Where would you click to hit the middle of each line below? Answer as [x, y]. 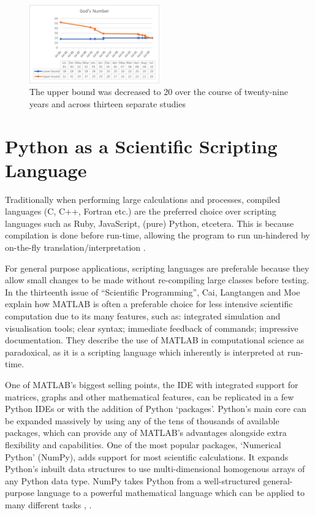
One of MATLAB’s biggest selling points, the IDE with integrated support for [152, 384]
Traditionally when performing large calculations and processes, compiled [142, 199]
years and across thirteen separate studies [108, 103]
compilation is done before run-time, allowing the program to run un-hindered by [157, 235]
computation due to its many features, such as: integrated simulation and [143, 315]
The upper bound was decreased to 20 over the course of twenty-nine [159, 92]
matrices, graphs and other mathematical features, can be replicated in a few [150, 396]
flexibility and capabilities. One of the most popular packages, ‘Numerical [143, 444]
